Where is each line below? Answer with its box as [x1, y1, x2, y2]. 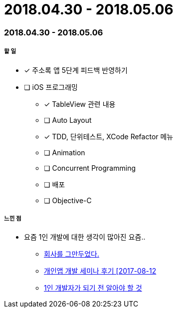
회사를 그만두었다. [44, 250, 100, 259]
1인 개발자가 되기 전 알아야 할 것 [44, 284, 142, 293]
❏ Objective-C [44, 196, 92, 205]
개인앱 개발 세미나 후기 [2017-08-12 [44, 267, 157, 276]
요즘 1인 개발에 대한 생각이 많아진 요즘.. [24, 233, 146, 242]
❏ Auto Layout [44, 115, 92, 124]
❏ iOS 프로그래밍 [24, 82, 78, 91]
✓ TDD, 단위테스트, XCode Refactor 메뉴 [44, 132, 174, 141]
